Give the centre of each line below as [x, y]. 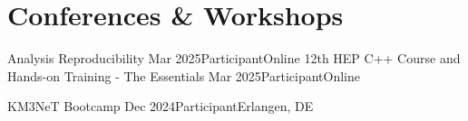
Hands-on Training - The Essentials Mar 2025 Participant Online [184, 75]
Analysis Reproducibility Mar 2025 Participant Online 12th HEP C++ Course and [234, 58]
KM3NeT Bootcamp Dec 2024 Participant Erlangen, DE [161, 106]
